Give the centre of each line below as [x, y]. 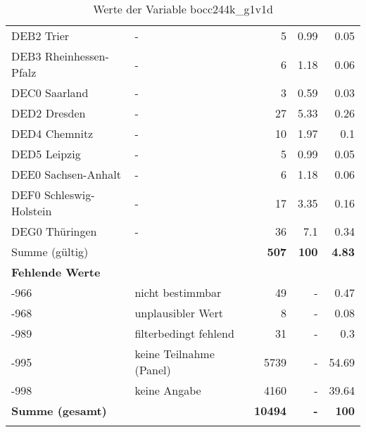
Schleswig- [69, 195]
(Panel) [153, 370]
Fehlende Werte [56, 272]
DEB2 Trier [40, 36]
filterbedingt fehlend [184, 333]
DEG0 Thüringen [54, 231]
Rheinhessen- [77, 56]
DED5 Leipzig [46, 154]
